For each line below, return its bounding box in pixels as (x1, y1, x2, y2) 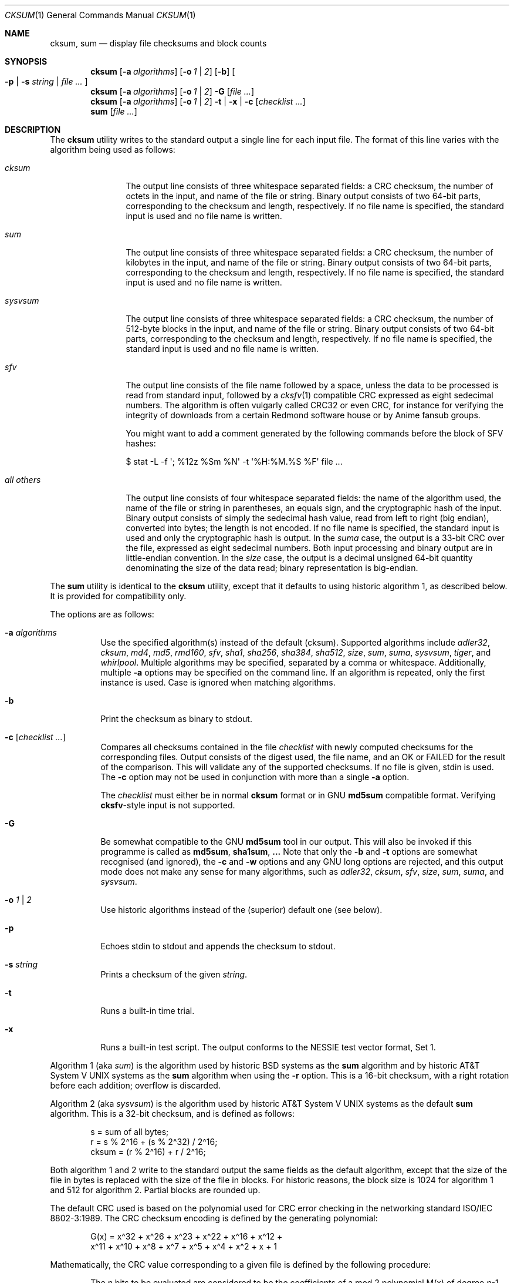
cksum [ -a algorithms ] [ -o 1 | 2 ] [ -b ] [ (90, 66, 235, 76)
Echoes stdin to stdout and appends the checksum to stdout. (100, 941, 336, 951)
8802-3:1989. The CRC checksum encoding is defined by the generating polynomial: (50, 1213, 378, 1223)
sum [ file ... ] (90, 106, 137, 116)
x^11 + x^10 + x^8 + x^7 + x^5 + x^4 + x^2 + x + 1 (90, 1241, 278, 1251)
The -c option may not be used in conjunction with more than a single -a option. (100, 772, 410, 782)
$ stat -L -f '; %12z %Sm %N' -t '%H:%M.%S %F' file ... (126, 456, 343, 466)
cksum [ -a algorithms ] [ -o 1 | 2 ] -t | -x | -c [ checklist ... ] (90, 96, 306, 106)
